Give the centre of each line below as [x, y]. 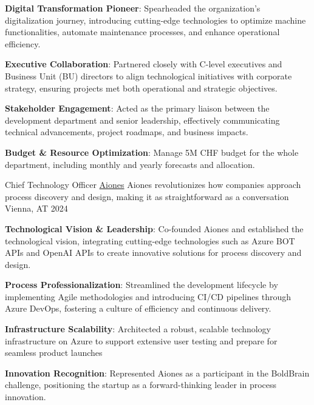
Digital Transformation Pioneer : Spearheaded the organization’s [133, 8]
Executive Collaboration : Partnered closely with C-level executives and [144, 64]
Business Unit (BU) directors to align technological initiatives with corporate [148, 75]
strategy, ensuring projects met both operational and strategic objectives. [141, 88]
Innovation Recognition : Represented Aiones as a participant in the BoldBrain [157, 373]
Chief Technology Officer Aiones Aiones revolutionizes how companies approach [153, 185]
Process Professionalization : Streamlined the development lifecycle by [142, 285]
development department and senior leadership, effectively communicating [142, 120]
